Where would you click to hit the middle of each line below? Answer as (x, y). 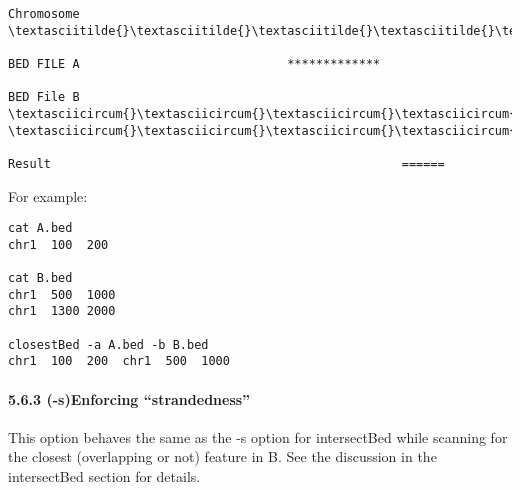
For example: (48, 195)
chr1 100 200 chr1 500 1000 (119, 361)
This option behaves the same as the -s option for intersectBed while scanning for (258, 436)
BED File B (44, 97)
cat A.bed (40, 228)
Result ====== (226, 163)
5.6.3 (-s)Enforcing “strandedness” (129, 398)
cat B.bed (40, 278)
